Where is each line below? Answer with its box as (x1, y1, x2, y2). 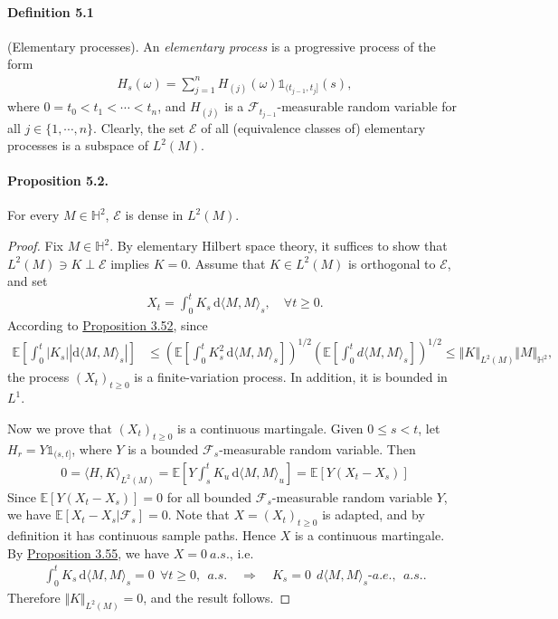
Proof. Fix (7, 236, 63, 255)
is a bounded (128, 439, 199, 458)
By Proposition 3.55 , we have (7, 543, 170, 562)
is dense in (125, 205, 184, 224)
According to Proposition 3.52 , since (7, 316, 208, 335)
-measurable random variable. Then (219, 439, 416, 458)
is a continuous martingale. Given (177, 418, 364, 437)
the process (7, 367, 70, 386)
